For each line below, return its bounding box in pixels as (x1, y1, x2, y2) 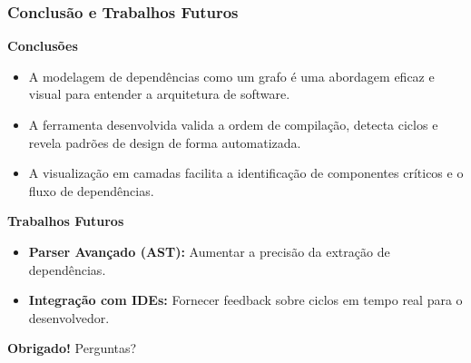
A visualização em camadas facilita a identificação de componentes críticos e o (28, 163, 464, 182)
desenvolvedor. (28, 308, 110, 327)
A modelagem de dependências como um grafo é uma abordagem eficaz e (28, 66, 435, 85)
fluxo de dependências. (28, 181, 154, 200)
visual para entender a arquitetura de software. (28, 84, 290, 103)
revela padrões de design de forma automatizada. (28, 132, 301, 152)
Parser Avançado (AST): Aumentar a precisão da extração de (28, 241, 390, 260)
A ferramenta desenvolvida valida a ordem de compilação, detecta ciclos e (28, 115, 438, 133)
